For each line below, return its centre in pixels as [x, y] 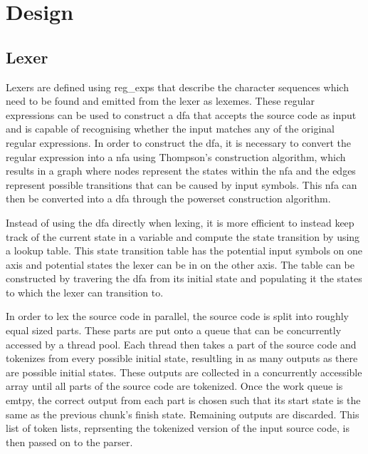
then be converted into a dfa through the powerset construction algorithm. [168, 198]
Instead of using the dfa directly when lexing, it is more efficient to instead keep [180, 222]
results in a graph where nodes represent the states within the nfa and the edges [181, 171]
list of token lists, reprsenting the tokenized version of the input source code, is [178, 428]
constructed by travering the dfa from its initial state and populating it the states [184, 278]
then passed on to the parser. [69, 442]
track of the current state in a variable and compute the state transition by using [183, 236]
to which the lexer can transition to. [85, 292]
